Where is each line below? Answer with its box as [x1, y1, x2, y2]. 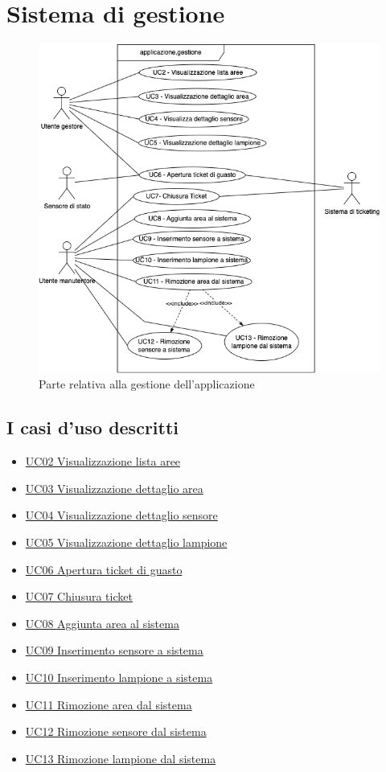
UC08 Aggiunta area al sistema [25, 614, 179, 631]
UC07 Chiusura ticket [25, 588, 133, 605]
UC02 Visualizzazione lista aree [25, 453, 181, 470]
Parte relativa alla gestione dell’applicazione [39, 376, 255, 392]
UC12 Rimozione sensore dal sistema [25, 723, 207, 740]
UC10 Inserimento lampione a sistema [25, 669, 213, 686]
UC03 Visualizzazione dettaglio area [25, 479, 203, 496]
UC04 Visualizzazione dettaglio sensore [25, 507, 218, 524]
